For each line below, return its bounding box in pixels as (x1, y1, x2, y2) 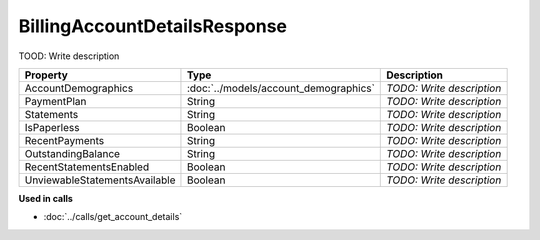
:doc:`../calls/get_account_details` (43, 211, 183, 223)
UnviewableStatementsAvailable (24, 173, 176, 187)
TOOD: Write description (18, 50, 120, 62)
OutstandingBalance (24, 146, 120, 160)
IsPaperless (24, 120, 80, 134)
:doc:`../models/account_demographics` (186, 81, 375, 95)
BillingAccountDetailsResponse (18, 15, 287, 37)
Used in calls (18, 192, 74, 204)
